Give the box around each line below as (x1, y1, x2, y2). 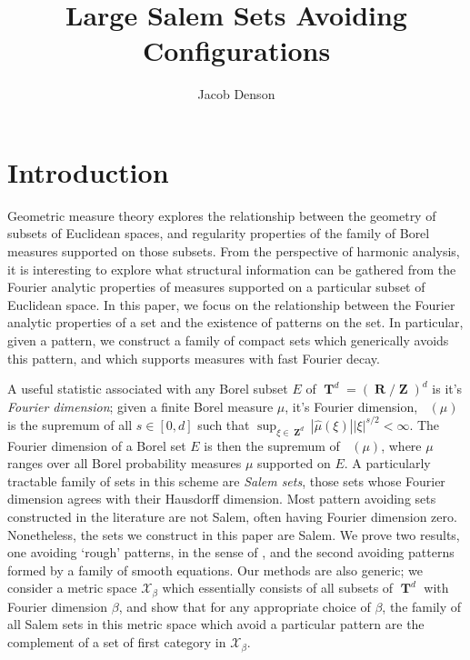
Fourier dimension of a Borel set (7, 435, 186, 455)
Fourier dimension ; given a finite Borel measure (7, 396, 274, 415)
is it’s (432, 379, 463, 398)
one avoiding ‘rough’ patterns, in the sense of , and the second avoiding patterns (7, 543, 455, 562)
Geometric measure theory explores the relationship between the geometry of (7, 205, 436, 225)
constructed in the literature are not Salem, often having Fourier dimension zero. (7, 507, 457, 526)
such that (197, 415, 250, 434)
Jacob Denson (197, 85, 275, 104)
